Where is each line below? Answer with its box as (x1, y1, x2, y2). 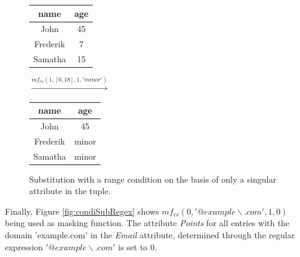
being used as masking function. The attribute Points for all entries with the (5, 216, 290, 229)
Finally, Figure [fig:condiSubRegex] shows (5, 204, 159, 217)
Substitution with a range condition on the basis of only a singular (29, 172, 277, 185)
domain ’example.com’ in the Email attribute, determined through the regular (5, 229, 295, 241)
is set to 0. (118, 240, 157, 253)
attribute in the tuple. (29, 184, 111, 197)
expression (5, 240, 43, 253)
